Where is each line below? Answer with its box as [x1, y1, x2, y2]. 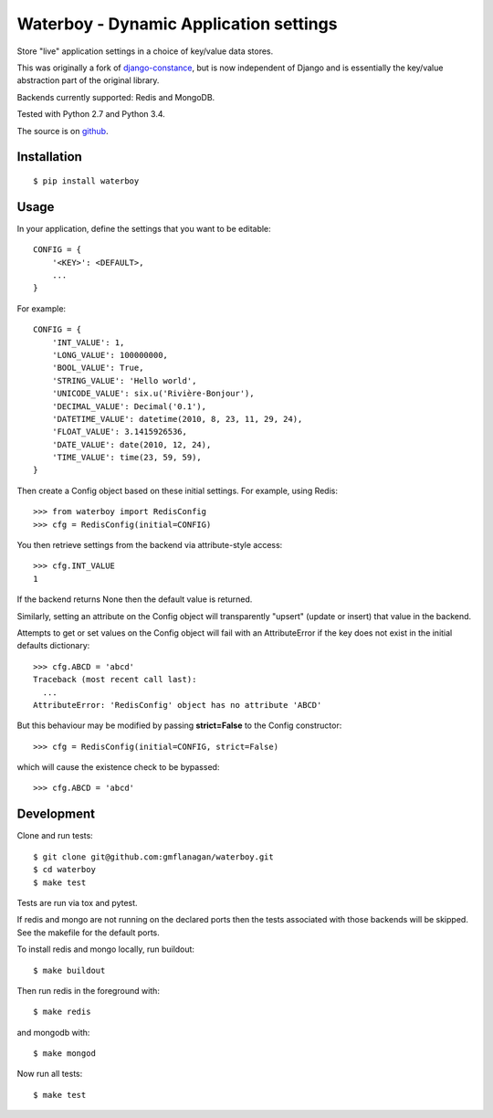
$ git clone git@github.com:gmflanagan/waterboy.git [33, 851, 274, 862]
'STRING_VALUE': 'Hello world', [51, 375, 197, 385]
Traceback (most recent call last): [33, 674, 197, 685]
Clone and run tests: [16, 830, 93, 841]
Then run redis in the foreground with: [16, 985, 160, 996]
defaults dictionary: [16, 640, 90, 651]
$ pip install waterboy [33, 175, 140, 186]
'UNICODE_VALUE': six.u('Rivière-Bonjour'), [51, 388, 255, 399]
